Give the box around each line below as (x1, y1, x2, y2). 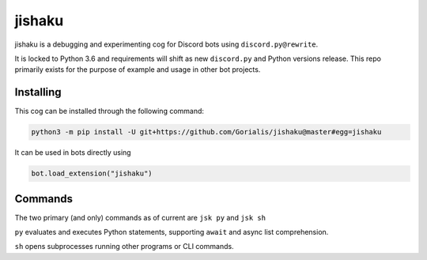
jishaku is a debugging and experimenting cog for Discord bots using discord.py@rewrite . (14, 40, 319, 49)
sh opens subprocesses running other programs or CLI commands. (14, 242, 234, 251)
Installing (14, 85, 62, 99)
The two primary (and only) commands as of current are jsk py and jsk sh (14, 213, 266, 222)
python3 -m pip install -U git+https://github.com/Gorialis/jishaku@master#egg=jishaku (31, 127, 382, 137)
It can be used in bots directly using (14, 148, 131, 157)
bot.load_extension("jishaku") (31, 169, 153, 178)
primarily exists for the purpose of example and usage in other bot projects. (14, 65, 261, 74)
